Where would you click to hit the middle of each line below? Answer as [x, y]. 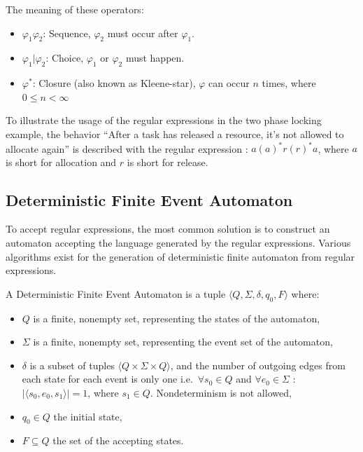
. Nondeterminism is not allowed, [221, 392]
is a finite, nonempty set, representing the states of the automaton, [177, 318]
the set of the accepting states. [118, 440]
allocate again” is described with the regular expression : [127, 148]
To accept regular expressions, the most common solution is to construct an [168, 229]
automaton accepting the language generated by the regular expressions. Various [178, 243]
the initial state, [88, 416]
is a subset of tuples [72, 365]
